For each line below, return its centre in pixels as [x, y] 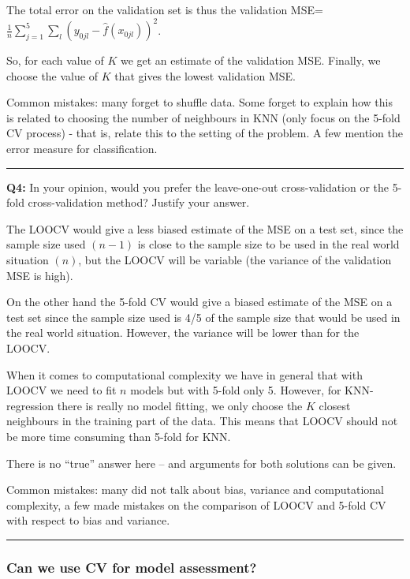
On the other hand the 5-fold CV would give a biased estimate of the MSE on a [199, 302]
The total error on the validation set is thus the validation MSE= [165, 9]
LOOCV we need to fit [61, 390]
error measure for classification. [82, 149]
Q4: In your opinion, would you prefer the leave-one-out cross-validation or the [198, 187]
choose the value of [52, 75]
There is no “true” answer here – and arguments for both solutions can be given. [201, 463]
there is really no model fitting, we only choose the [180, 405]
